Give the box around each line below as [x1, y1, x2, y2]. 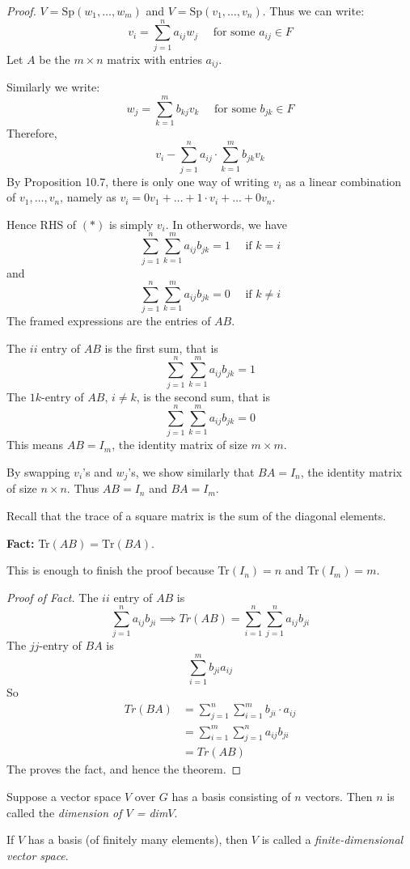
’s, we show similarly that [128, 463, 255, 480]
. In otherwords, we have [165, 215, 288, 232]
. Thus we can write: [262, 2, 365, 19]
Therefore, [6, 124, 57, 141]
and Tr [285, 562, 319, 579]
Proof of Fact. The [6, 588, 99, 605]
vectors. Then [305, 788, 373, 804]
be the [39, 50, 70, 67]
